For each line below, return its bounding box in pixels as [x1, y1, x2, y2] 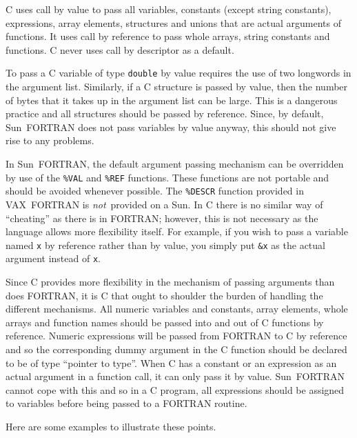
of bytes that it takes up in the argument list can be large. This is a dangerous [6, 92, 338, 107]
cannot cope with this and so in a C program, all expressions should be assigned [6, 382, 345, 397]
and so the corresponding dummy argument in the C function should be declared [6, 341, 347, 356]
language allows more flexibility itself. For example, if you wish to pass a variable [6, 224, 348, 239]
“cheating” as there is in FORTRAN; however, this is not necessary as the [6, 210, 318, 225]
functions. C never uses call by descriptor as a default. [6, 42, 234, 57]
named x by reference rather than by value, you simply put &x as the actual [6, 237, 325, 252]
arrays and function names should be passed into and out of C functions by [6, 315, 324, 329]
